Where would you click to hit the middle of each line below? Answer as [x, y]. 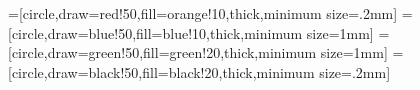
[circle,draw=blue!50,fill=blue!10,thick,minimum [155, 32]
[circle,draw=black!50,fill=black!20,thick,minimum [161, 71]
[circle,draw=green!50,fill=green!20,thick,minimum [162, 52]
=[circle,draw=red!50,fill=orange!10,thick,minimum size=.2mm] [203, 13]
